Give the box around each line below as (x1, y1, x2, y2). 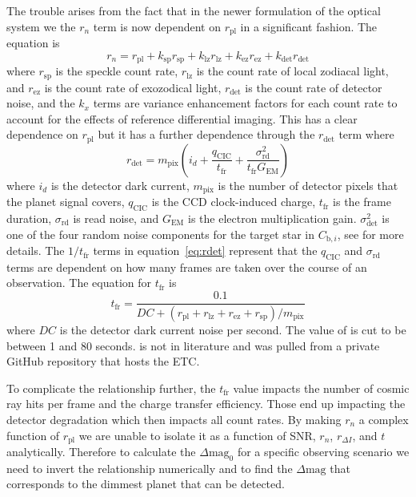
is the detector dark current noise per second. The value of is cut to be (59, 321, 406, 337)
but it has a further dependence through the (98, 126, 315, 143)
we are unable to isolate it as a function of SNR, (78, 426, 316, 443)
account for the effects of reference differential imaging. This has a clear (6, 110, 358, 127)
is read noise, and (73, 210, 159, 227)
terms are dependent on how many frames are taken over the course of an (6, 258, 367, 275)
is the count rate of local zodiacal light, (196, 63, 389, 79)
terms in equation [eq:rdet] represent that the (93, 242, 318, 259)
